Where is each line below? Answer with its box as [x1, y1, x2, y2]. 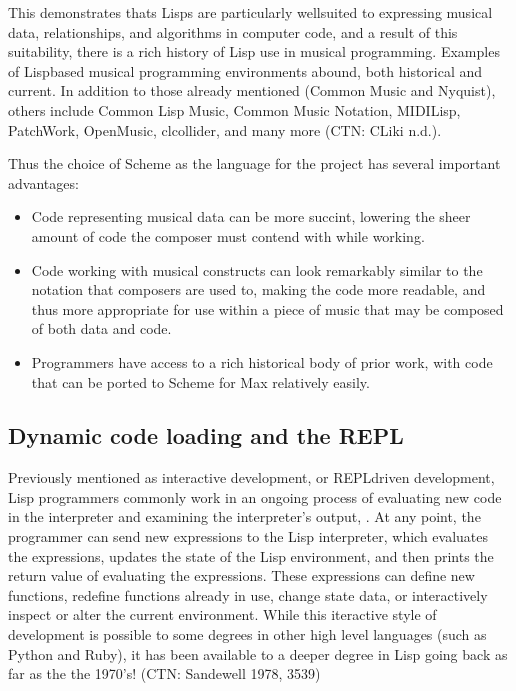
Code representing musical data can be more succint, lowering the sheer [31, 206, 471, 227]
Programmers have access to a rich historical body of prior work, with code [31, 351, 493, 372]
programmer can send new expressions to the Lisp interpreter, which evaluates [8, 526, 489, 547]
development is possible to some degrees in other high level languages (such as [8, 624, 487, 645]
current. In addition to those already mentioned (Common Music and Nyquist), [8, 80, 496, 101]
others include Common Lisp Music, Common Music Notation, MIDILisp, [8, 99, 461, 120]
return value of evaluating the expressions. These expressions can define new [8, 565, 475, 586]
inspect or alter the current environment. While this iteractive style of [8, 604, 437, 625]
